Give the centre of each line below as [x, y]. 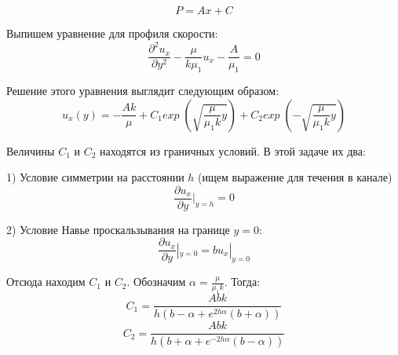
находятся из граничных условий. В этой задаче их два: [233, 150]
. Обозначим [156, 282]
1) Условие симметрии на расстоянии [95, 177]
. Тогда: [242, 282]
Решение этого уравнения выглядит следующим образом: [143, 90]
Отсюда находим [46, 282]
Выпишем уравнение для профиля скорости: [112, 33]
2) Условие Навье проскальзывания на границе [118, 229]
